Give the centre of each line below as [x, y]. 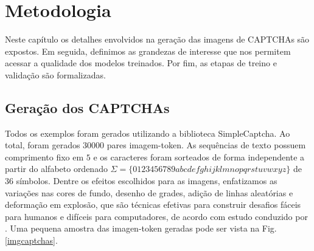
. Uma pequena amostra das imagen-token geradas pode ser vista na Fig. [141, 228]
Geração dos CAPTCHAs [87, 107]
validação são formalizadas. [55, 74]
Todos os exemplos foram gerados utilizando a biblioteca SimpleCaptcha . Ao [148, 133]
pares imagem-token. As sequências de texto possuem [206, 145]
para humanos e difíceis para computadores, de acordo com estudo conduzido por [156, 216]
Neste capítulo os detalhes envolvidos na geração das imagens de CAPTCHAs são [157, 39]
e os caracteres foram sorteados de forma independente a [199, 156]
